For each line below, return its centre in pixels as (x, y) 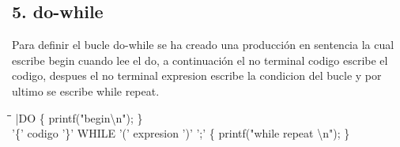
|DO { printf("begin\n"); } (79, 117)
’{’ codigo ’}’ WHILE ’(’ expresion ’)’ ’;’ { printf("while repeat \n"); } (181, 133)
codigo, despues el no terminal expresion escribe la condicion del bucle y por (197, 75)
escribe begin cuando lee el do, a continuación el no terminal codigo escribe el (200, 60)
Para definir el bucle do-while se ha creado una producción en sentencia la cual (203, 45)
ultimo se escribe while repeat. (86, 90)
